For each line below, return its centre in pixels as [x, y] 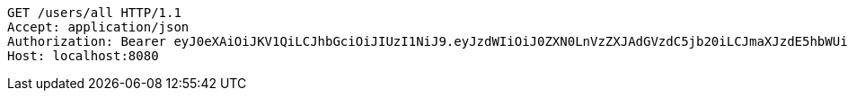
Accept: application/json [98, 27]
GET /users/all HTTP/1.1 [94, 13]
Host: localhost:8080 [83, 56]
